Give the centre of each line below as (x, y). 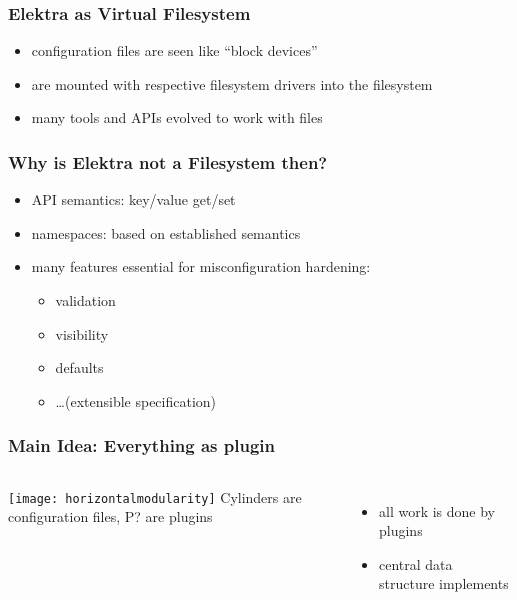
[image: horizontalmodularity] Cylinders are (155, 496)
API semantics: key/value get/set (133, 199)
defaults (79, 367)
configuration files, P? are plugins (110, 516)
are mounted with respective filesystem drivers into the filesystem (232, 83)
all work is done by (437, 510)
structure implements (444, 583)
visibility (82, 333)
